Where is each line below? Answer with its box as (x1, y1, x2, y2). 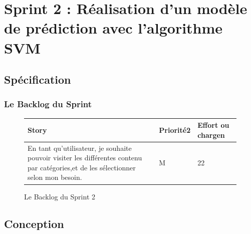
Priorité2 (159, 125, 191, 135)
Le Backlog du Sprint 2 (24, 191, 95, 201)
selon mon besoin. (28, 172, 82, 182)
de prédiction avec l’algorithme (4, 18, 223, 38)
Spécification (4, 72, 71, 87)
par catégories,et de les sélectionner (28, 162, 136, 172)
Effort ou (197, 120, 229, 130)
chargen (197, 129, 225, 140)
